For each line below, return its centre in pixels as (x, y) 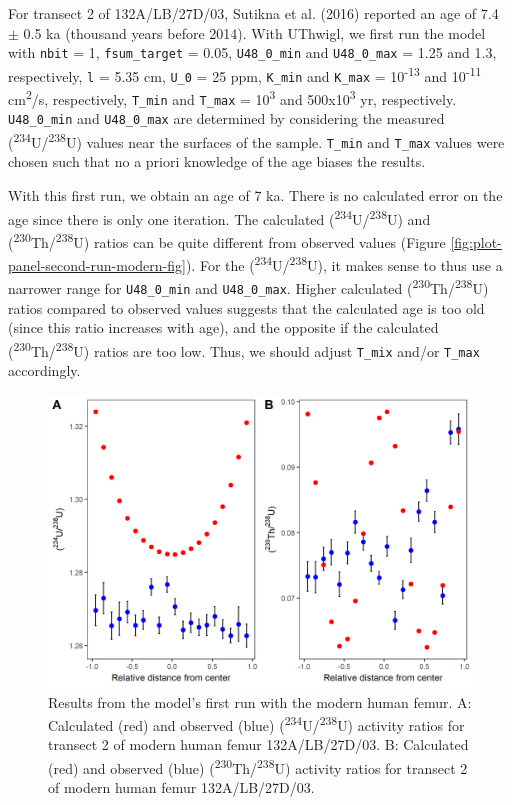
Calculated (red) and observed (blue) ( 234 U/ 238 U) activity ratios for (256, 723)
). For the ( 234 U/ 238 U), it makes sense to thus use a (344, 263)
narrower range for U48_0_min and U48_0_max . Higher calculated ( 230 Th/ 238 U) (248, 287)
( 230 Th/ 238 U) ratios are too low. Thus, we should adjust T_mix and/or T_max (244, 349)
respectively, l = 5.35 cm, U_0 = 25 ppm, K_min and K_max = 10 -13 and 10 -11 (245, 74)
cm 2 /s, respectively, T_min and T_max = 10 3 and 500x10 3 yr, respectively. (232, 97)
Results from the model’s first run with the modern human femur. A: (260, 701)
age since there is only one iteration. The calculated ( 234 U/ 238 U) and (219, 217)
